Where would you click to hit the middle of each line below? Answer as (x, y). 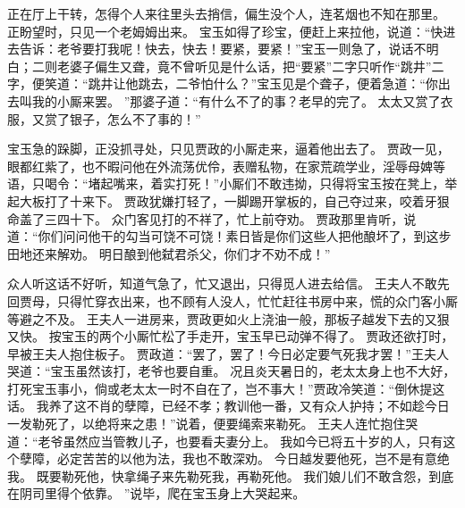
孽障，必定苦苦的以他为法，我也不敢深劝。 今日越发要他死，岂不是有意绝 (234, 458)
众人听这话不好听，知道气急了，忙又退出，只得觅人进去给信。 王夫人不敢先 (228, 283)
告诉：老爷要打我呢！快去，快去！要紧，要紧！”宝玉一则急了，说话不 (223, 49)
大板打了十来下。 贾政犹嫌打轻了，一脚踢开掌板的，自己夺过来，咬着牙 (228, 200)
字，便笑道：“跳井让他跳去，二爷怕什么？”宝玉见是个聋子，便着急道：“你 (223, 83)
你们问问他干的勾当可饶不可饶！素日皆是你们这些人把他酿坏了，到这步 (245, 236)
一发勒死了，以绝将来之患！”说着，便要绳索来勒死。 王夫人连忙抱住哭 (213, 424)
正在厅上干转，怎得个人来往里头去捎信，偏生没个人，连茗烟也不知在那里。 (226, 13)
